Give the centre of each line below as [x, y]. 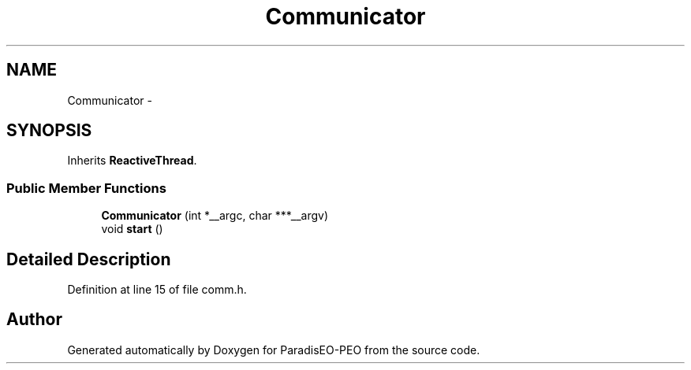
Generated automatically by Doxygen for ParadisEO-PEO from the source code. [274, 350]
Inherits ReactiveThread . [132, 161]
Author [34, 320]
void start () [132, 229]
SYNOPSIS [49, 131]
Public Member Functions [86, 188]
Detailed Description [89, 259]
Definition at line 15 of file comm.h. [157, 290]
